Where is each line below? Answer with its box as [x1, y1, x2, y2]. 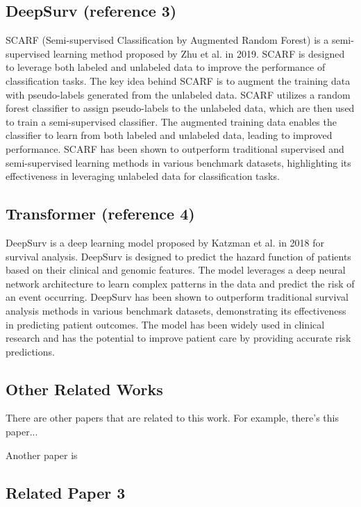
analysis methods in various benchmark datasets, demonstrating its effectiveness [6, 303, 346, 317]
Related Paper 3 [6, 481, 126, 503]
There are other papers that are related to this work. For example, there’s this [6, 410, 339, 425]
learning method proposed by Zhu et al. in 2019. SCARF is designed [53, 46, 345, 60]
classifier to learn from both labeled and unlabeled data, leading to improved [6, 128, 333, 142]
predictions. [6, 344, 55, 358]
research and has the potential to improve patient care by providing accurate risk [6, 331, 351, 345]
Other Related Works [6, 378, 163, 399]
